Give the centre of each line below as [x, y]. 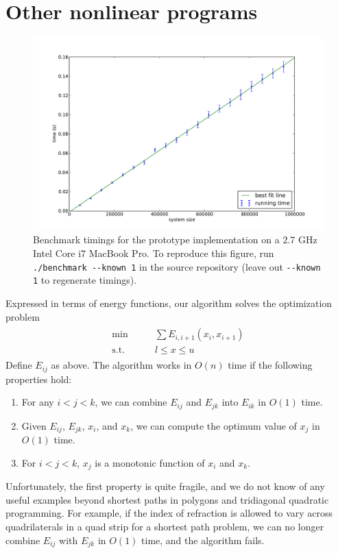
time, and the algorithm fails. [203, 540]
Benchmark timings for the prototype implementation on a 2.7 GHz [175, 239]
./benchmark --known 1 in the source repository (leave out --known [177, 266]
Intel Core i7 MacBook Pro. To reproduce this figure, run [154, 253]
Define [19, 365]
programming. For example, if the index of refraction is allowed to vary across [169, 513]
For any [38, 402]
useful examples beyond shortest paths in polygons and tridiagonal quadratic [167, 499]
